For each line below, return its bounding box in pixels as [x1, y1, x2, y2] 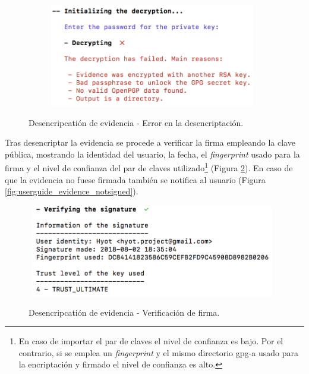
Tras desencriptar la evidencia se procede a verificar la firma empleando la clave [5, 136, 295, 149]
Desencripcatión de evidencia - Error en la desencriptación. [29, 116, 244, 128]
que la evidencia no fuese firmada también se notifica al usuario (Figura [5, 173, 266, 186]
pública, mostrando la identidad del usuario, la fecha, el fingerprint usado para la [5, 147, 300, 160]
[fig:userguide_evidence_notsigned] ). [5, 185, 138, 197]
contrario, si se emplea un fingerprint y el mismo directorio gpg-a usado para [18, 346, 298, 359]
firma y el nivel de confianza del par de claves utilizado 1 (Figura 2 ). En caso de [5, 160, 293, 174]
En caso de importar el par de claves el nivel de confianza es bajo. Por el [18, 335, 283, 347]
